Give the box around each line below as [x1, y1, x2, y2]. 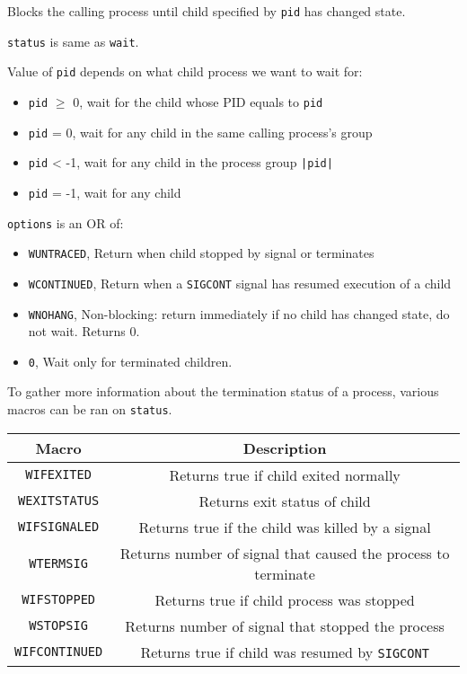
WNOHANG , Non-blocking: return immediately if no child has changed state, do [28, 304, 450, 323]
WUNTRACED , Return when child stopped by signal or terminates [28, 244, 374, 262]
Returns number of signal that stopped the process [125, 615, 445, 636]
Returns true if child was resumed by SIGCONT [140, 641, 429, 662]
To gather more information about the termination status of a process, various [7, 382, 439, 401]
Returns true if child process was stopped [154, 589, 415, 610]
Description [242, 437, 327, 458]
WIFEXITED [25, 467, 92, 483]
